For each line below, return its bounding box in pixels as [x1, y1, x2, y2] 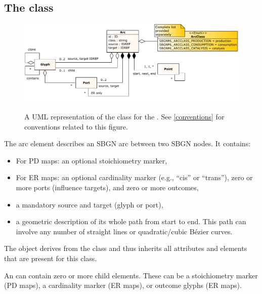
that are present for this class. [4, 253, 97, 263]
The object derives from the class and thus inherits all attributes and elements [4, 243, 247, 254]
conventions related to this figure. [24, 121, 128, 132]
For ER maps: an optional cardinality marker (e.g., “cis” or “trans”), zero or [16, 172, 253, 183]
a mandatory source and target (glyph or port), [16, 199, 163, 209]
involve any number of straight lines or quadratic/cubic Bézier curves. [16, 226, 233, 236]
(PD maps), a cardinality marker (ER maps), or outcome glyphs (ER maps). [4, 280, 242, 290]
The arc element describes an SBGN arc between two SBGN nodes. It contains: [4, 138, 251, 149]
